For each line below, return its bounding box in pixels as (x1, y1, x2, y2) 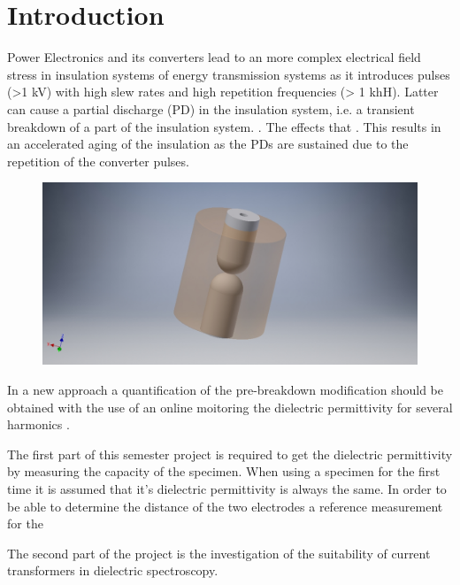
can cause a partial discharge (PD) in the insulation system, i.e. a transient (7, 99, 415, 118)
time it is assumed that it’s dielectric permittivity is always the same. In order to (7, 480, 447, 498)
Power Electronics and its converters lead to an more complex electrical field (7, 48, 421, 66)
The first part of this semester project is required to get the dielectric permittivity (7, 444, 453, 463)
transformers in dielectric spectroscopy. (7, 561, 218, 580)
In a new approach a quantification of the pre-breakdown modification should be (7, 381, 443, 399)
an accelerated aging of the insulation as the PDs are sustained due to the (7, 135, 409, 153)
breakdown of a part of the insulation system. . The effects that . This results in (7, 117, 441, 135)
